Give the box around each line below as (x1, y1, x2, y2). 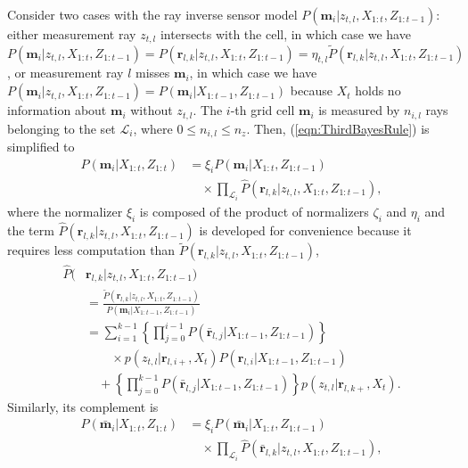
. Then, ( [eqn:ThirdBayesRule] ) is (246, 119, 430, 137)
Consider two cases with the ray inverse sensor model (7, 5, 298, 23)
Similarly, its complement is (7, 397, 159, 415)
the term (7, 221, 54, 240)
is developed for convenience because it (199, 221, 412, 240)
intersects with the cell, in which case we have (160, 25, 411, 43)
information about (7, 101, 107, 119)
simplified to (7, 136, 75, 155)
